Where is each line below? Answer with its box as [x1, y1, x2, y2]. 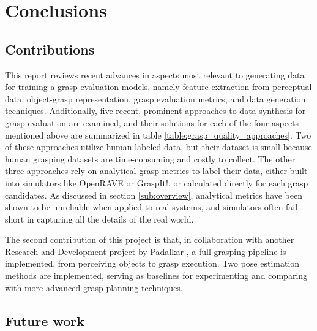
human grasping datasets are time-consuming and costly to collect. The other [5, 152, 296, 165]
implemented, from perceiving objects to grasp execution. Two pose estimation [5, 257, 300, 270]
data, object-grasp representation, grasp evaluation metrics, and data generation [5, 92, 306, 105]
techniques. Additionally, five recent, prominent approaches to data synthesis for [5, 104, 306, 117]
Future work [5, 311, 85, 330]
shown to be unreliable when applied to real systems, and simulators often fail [5, 200, 298, 213]
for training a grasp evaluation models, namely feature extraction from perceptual [5, 80, 312, 93]
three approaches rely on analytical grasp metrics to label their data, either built [5, 164, 308, 177]
